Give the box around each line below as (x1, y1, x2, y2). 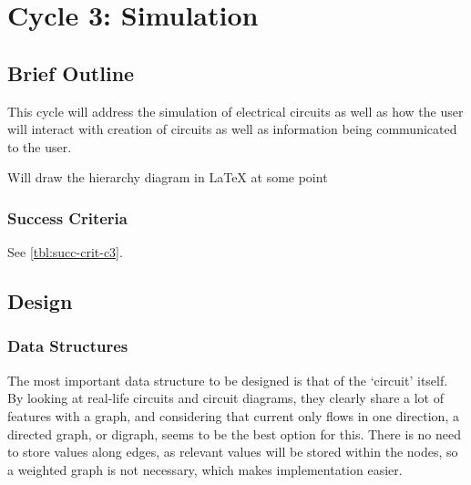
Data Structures (7, 335, 128, 357)
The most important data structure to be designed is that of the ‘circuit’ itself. (7, 370, 448, 389)
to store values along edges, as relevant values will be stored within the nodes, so (7, 442, 458, 461)
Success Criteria (7, 206, 128, 229)
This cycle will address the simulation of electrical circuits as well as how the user (7, 101, 464, 120)
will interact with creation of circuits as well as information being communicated (7, 119, 457, 139)
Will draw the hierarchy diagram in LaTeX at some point (7, 168, 328, 187)
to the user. (7, 137, 72, 156)
